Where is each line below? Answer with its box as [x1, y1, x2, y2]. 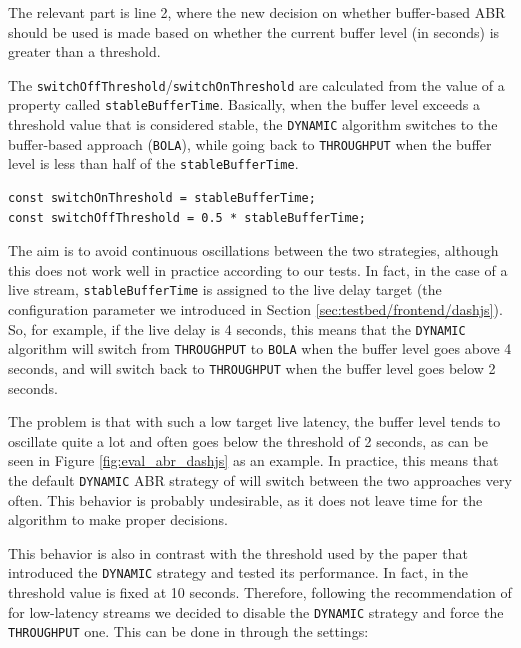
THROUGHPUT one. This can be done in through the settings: [8, 621, 369, 642]
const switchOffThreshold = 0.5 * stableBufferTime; [8, 210, 366, 225]
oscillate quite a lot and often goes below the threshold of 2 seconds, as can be [8, 430, 488, 451]
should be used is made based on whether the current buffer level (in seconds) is [8, 21, 500, 42]
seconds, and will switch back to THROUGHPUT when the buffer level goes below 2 [8, 358, 496, 378]
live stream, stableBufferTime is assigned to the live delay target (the [8, 279, 442, 300]
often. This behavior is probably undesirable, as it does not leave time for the [8, 489, 483, 510]
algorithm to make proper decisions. [8, 509, 228, 530]
